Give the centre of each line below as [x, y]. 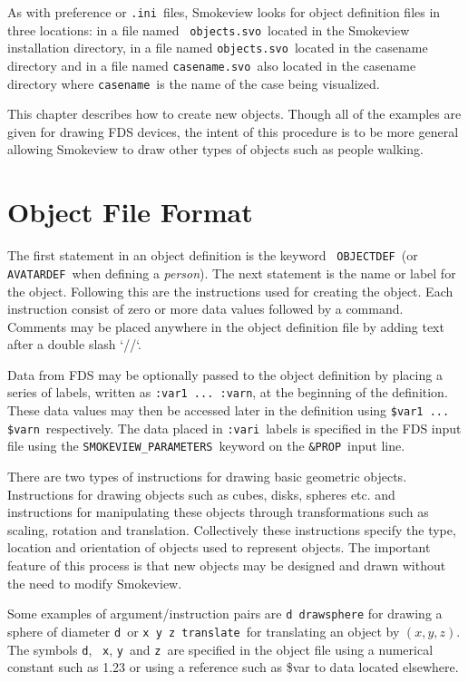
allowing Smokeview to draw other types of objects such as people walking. [215, 149]
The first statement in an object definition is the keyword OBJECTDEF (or [213, 255]
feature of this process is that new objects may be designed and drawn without [227, 565]
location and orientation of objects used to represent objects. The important [219, 547]
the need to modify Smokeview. [95, 583]
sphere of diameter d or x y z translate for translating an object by [204, 631]
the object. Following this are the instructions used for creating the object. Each [230, 291]
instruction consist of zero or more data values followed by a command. [205, 309]
